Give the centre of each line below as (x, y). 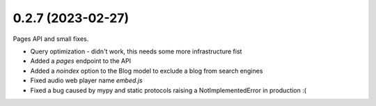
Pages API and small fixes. (51, 39)
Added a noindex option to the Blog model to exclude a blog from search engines (147, 71)
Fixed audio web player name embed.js (86, 80)
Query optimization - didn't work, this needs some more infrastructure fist (136, 51)
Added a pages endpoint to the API (81, 61)
